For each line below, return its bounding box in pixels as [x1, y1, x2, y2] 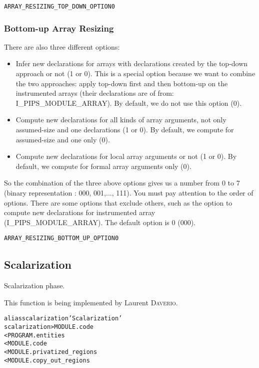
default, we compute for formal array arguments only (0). [15, 160, 191, 171]
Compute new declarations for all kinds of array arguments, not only [15, 114, 226, 125]
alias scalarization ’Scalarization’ [4, 315, 122, 322]
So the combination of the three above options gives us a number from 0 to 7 [4, 177, 240, 188]
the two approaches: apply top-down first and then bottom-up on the [15, 78, 228, 88]
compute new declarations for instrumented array [4, 207, 155, 218]
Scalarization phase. [4, 280, 65, 291]
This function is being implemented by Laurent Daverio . [4, 297, 178, 307]
